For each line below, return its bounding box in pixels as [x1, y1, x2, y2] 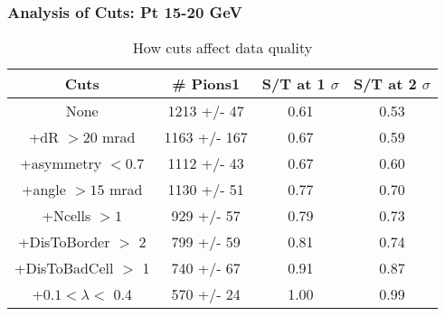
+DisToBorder [17, 231, 110, 253]
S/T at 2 [353, 73, 417, 95]
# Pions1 [172, 73, 241, 95]
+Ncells [42, 205, 91, 227]
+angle [22, 179, 66, 200]
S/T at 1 [261, 73, 326, 95]
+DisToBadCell [14, 257, 114, 279]
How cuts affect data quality [132, 37, 313, 59]
